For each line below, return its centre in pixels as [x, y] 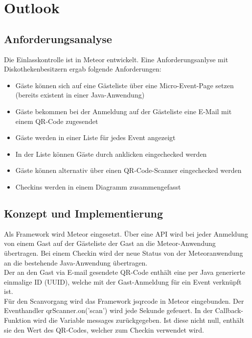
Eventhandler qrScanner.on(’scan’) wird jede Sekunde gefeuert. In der [108, 310]
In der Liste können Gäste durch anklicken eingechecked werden [111, 154]
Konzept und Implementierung [84, 213]
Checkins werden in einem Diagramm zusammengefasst [98, 186]
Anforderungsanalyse [58, 38]
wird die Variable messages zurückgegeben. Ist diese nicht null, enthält [139, 320]
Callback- [229, 310]
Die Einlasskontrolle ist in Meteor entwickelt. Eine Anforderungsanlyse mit [116, 59]
